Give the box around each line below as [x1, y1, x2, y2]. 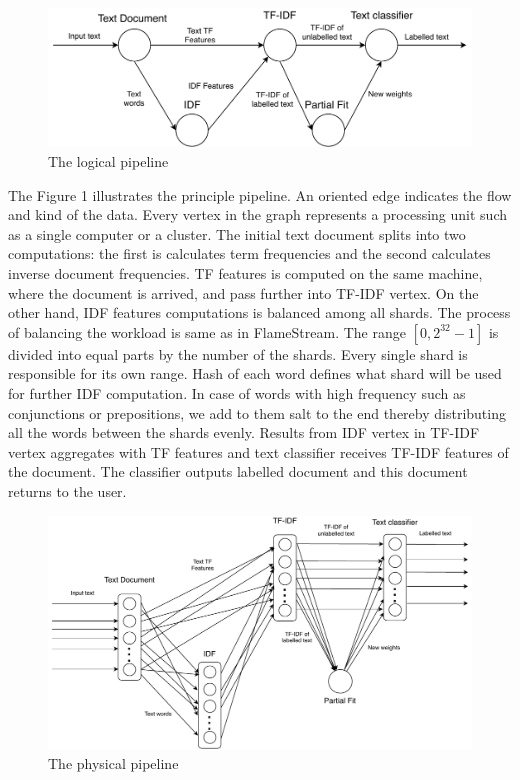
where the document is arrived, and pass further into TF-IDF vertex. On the [8, 282, 479, 303]
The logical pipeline [48, 151, 169, 172]
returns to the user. [8, 480, 127, 501]
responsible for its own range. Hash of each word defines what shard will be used [8, 363, 502, 384]
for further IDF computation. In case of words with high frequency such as [8, 382, 466, 403]
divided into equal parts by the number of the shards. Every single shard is [8, 343, 468, 364]
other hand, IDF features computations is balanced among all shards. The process [8, 302, 511, 323]
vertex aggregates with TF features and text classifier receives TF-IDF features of [8, 441, 509, 462]
